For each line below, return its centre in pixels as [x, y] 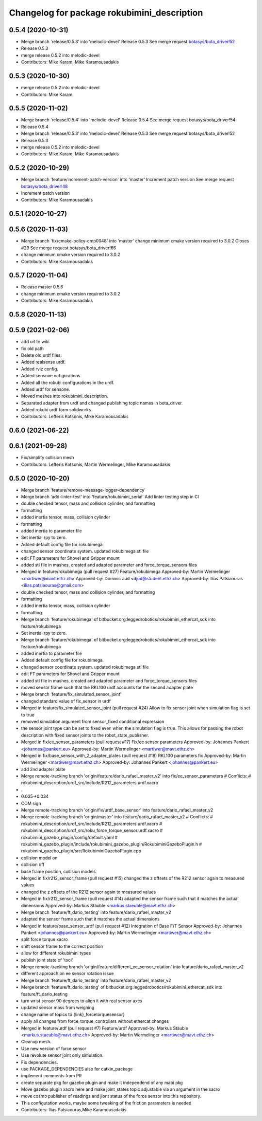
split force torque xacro [44, 939]
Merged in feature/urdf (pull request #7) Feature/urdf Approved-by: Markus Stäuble [105, 1028]
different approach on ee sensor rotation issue [67, 974]
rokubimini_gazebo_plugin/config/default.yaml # [69, 837]
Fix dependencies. [40, 1062]
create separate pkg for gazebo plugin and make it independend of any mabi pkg [102, 1083]
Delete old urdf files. [41, 355]
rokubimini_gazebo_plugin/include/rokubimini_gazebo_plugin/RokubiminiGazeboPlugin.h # [112, 844]
